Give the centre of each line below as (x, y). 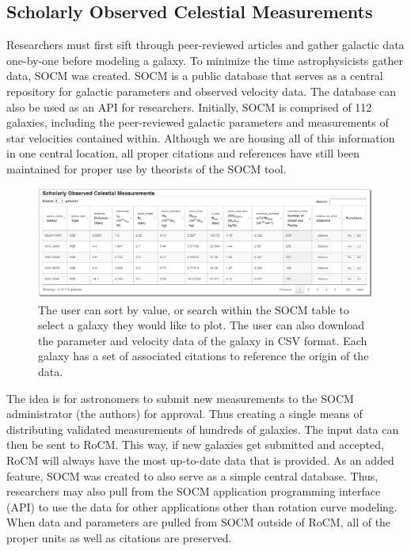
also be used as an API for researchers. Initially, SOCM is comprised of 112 (189, 106)
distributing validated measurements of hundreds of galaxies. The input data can (203, 429)
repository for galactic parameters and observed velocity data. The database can (202, 91)
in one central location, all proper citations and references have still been (183, 153)
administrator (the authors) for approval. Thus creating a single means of (185, 414)
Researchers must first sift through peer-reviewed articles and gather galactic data (205, 45)
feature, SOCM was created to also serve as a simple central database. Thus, (192, 475)
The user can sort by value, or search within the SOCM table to (194, 309)
